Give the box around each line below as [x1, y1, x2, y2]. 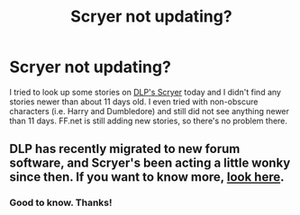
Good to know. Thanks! [9, 196, 113, 209]
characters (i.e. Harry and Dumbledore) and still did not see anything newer [9, 105, 290, 116]
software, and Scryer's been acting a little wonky [9, 156, 291, 171]
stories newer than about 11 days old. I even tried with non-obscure [9, 96, 259, 107]
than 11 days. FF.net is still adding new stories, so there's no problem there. [9, 115, 288, 126]
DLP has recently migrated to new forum [9, 141, 241, 157]
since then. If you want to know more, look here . [9, 169, 285, 185]
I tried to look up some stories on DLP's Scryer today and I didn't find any [9, 86, 282, 97]
